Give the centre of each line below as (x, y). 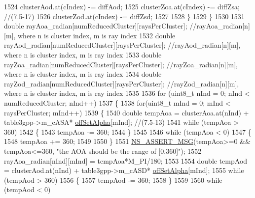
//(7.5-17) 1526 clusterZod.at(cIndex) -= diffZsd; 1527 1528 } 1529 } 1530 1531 (124, 16)
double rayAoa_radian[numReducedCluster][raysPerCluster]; (96, 26)
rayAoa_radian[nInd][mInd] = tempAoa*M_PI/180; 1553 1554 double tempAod (126, 160)
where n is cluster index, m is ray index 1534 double (83, 74)
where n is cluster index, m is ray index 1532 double (96, 35)
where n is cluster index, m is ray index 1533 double (83, 54)
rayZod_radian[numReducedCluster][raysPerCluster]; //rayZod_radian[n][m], (122, 83)
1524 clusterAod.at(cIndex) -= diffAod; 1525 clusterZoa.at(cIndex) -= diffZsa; (122, 6)
